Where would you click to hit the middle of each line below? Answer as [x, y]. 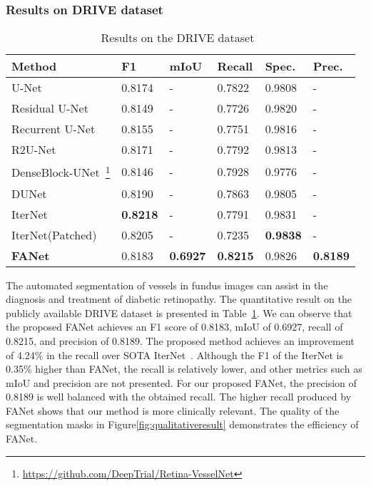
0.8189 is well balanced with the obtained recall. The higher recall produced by [179, 397]
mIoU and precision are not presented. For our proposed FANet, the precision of [181, 382]
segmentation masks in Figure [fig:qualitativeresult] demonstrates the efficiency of [182, 424]
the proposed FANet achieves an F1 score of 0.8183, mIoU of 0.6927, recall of [174, 327]
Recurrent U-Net [54, 129]
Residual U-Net [50, 108]
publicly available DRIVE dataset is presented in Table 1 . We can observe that [179, 312]
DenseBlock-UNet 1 [61, 171]
